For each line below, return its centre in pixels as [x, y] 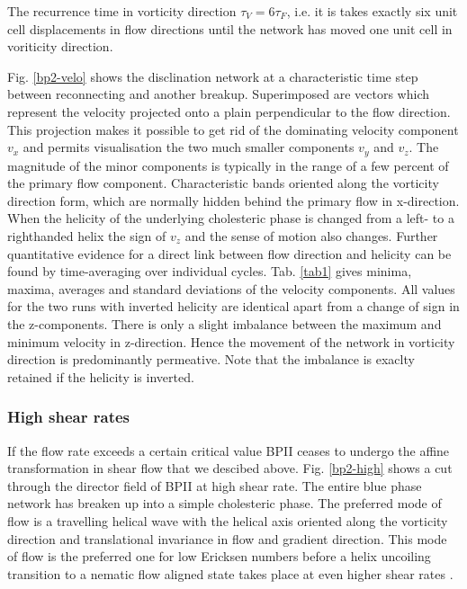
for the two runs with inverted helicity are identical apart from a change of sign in [233, 306]
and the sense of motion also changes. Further [311, 235]
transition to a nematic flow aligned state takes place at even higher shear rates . [230, 573]
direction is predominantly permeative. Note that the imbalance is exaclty [211, 359]
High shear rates [68, 417]
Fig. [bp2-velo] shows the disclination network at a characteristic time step [213, 76]
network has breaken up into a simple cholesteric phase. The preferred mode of [225, 503]
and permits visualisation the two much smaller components [189, 147]
